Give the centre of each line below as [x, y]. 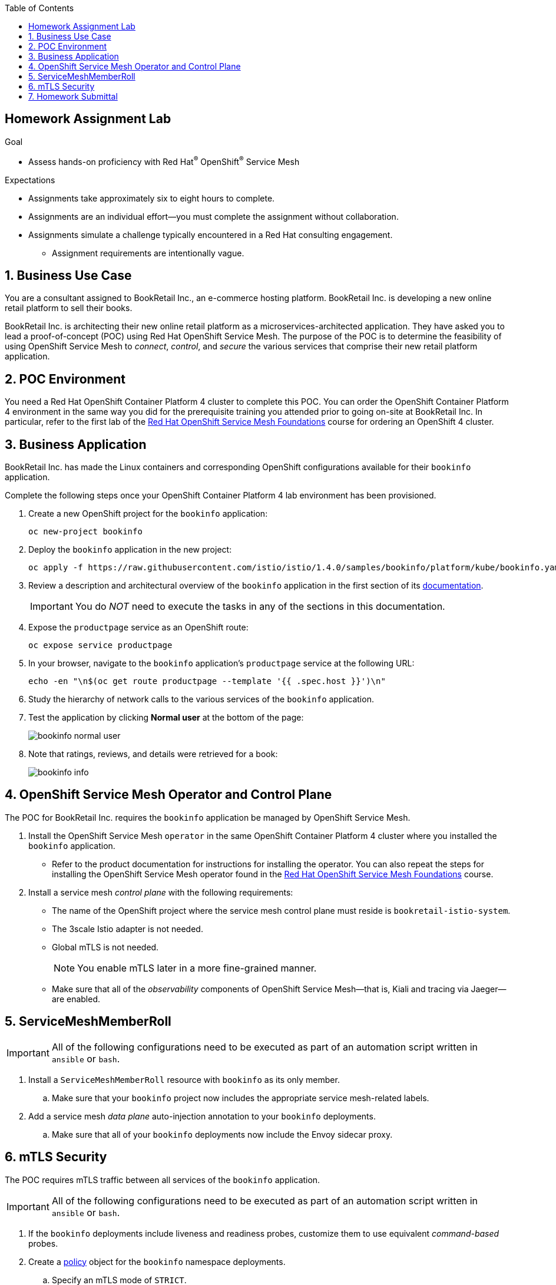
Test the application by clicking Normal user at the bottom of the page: [166, 718]
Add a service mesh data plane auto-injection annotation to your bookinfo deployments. [202, 1116]
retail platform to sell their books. [69, 308]
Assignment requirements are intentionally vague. [148, 253]
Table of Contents [39, 8]
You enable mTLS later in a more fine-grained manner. [197, 968]
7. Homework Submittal [73, 96]
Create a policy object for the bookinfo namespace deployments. [157, 1261]
